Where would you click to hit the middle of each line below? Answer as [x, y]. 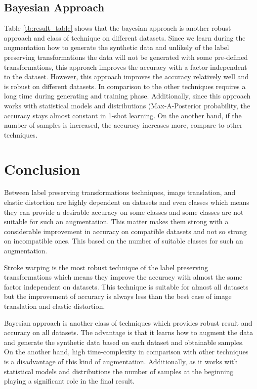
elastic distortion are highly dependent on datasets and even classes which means [127, 202]
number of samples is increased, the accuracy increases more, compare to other [123, 125]
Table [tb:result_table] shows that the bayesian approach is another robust [118, 28]
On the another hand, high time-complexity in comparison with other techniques [126, 352]
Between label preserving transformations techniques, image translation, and [120, 192]
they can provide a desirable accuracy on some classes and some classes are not [124, 212]
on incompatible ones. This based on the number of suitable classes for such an [124, 241]
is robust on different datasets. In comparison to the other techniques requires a [125, 86]
